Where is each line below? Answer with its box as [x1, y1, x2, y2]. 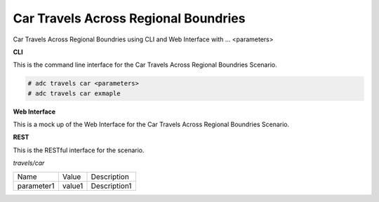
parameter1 [17, 181, 55, 191]
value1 [62, 181, 84, 191]
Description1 [91, 181, 132, 191]
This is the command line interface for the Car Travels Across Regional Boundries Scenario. [13, 60, 277, 69]
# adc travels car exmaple [27, 89, 121, 97]
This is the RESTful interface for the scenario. [13, 146, 145, 154]
